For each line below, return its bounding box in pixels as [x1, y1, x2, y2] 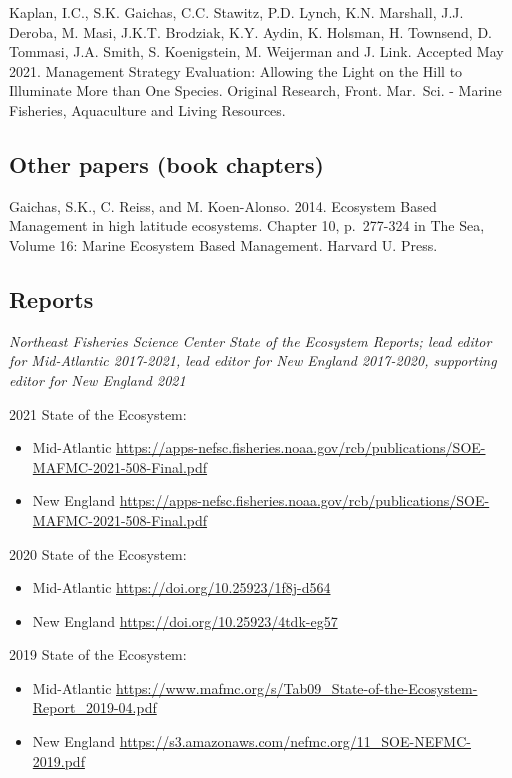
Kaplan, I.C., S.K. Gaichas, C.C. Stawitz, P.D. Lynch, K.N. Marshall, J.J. [9, 2, 464, 22]
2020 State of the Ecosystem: [9, 543, 187, 564]
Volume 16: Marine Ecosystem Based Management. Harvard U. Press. [9, 234, 438, 255]
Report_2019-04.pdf [32, 697, 157, 718]
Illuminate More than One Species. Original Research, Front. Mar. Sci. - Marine [9, 80, 502, 101]
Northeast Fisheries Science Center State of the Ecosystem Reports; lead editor [9, 330, 492, 351]
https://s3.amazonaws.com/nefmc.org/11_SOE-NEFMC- [119, 731, 471, 752]
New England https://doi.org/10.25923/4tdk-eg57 [32, 610, 338, 631]
